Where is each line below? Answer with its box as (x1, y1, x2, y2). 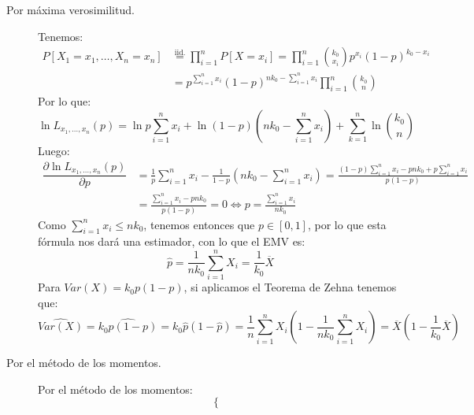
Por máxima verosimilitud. (6, 2, 135, 17)
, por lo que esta (307, 216, 387, 232)
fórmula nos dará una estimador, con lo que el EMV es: (38, 233, 306, 250)
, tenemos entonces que (143, 216, 255, 232)
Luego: (38, 142, 70, 158)
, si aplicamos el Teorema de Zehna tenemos (183, 279, 397, 295)
